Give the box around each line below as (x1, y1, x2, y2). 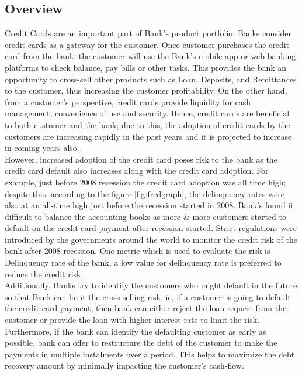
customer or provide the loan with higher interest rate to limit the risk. (5, 314, 260, 326)
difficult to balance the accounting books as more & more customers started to (5, 210, 286, 222)
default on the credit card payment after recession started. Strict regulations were (5, 222, 297, 234)
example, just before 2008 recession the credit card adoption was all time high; (5, 176, 286, 188)
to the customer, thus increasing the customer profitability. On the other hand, (5, 84, 287, 97)
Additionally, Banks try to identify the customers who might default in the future (5, 279, 297, 291)
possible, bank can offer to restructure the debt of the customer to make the (5, 336, 277, 349)
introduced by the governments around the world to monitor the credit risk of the (5, 233, 297, 245)
